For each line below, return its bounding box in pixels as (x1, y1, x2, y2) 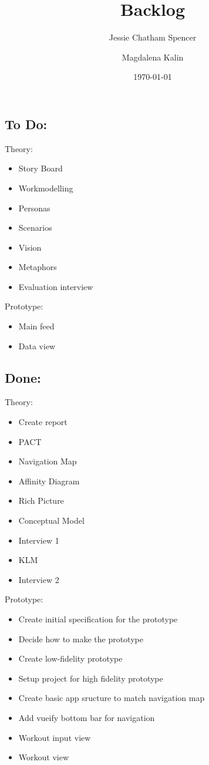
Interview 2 (18, 573, 59, 585)
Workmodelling (18, 181, 73, 194)
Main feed (18, 320, 55, 332)
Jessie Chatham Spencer (109, 31, 197, 43)
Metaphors (18, 261, 57, 273)
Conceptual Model (18, 514, 85, 527)
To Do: (5, 114, 48, 133)
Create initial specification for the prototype (18, 612, 178, 625)
